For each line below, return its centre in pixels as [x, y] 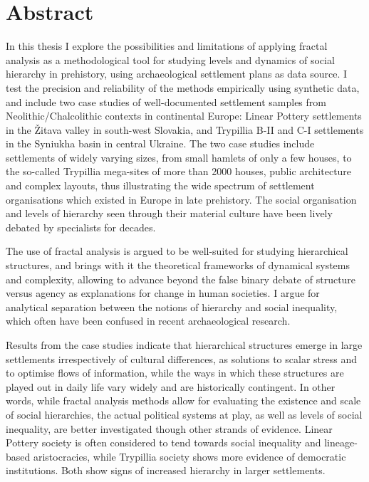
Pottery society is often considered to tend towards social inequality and [163, 442]
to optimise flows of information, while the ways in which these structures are [175, 373]
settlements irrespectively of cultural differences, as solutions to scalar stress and [181, 358]
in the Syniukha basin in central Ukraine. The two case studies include [160, 143]
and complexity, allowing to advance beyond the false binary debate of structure [181, 279]
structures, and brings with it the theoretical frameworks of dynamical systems [178, 265]
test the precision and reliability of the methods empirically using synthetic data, [183, 87]
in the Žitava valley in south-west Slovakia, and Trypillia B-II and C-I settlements [185, 129]
